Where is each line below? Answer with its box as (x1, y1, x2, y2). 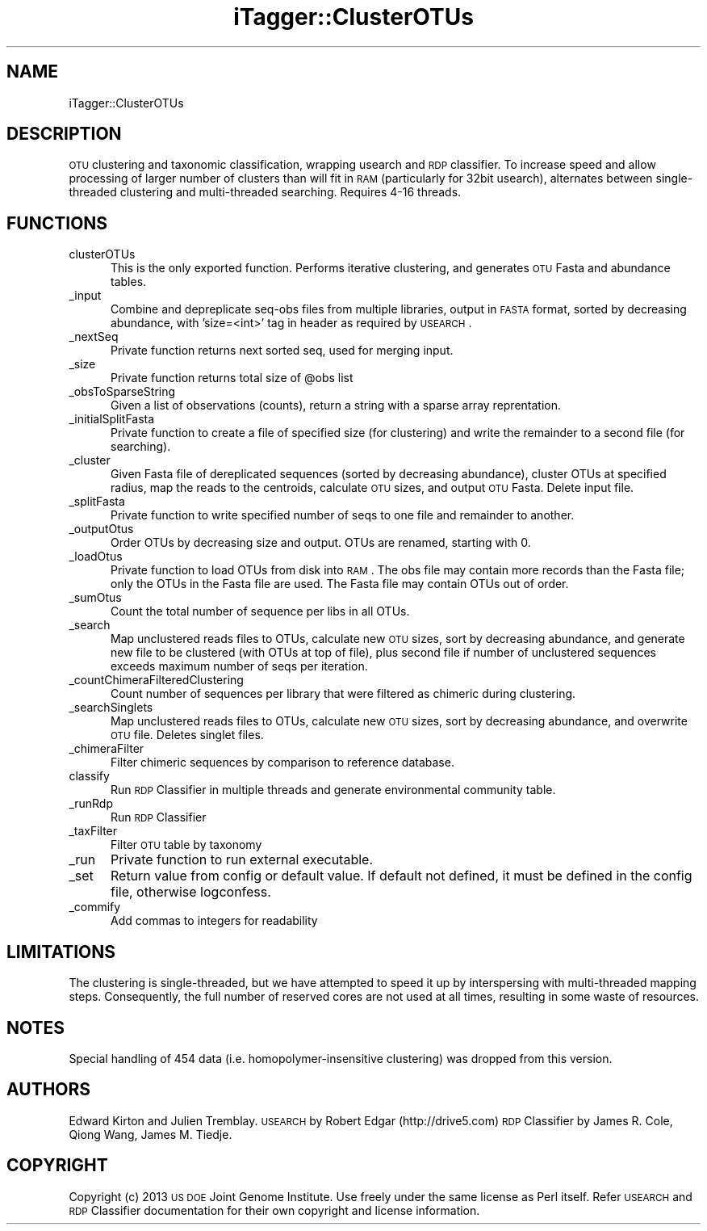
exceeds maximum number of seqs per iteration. (111, 659, 368, 674)
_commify (69, 900, 121, 914)
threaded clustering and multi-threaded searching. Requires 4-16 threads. (69, 185, 462, 200)
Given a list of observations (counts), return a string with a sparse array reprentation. (111, 398, 562, 413)
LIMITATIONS (6, 941, 116, 962)
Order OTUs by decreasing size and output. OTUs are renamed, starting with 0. (111, 536, 531, 550)
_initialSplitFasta (69, 412, 155, 426)
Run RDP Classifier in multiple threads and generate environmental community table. (111, 783, 556, 797)
